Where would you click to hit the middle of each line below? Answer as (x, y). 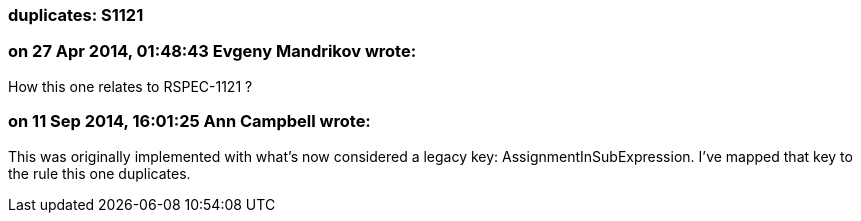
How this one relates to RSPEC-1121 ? (130, 86)
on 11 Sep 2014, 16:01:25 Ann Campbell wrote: (189, 121)
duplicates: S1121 (76, 15)
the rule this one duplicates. (99, 173)
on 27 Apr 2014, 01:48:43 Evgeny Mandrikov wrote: (212, 51)
